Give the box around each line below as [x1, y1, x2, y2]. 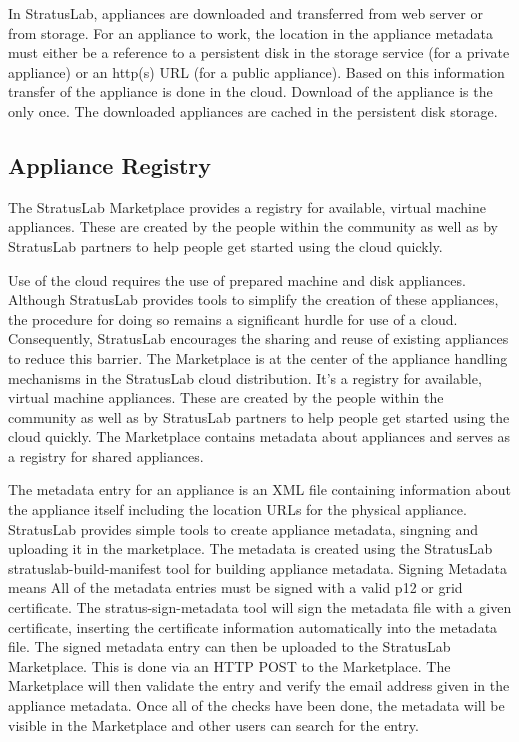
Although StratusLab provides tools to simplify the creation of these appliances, [8, 289, 499, 310]
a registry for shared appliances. [8, 445, 204, 466]
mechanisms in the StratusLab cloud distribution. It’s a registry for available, [8, 367, 482, 388]
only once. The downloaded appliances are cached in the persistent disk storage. [8, 100, 498, 121]
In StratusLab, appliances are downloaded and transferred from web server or [8, 3, 483, 23]
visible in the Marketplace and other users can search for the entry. [8, 714, 419, 735]
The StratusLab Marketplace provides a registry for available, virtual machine [8, 196, 486, 217]
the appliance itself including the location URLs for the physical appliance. [8, 499, 467, 520]
